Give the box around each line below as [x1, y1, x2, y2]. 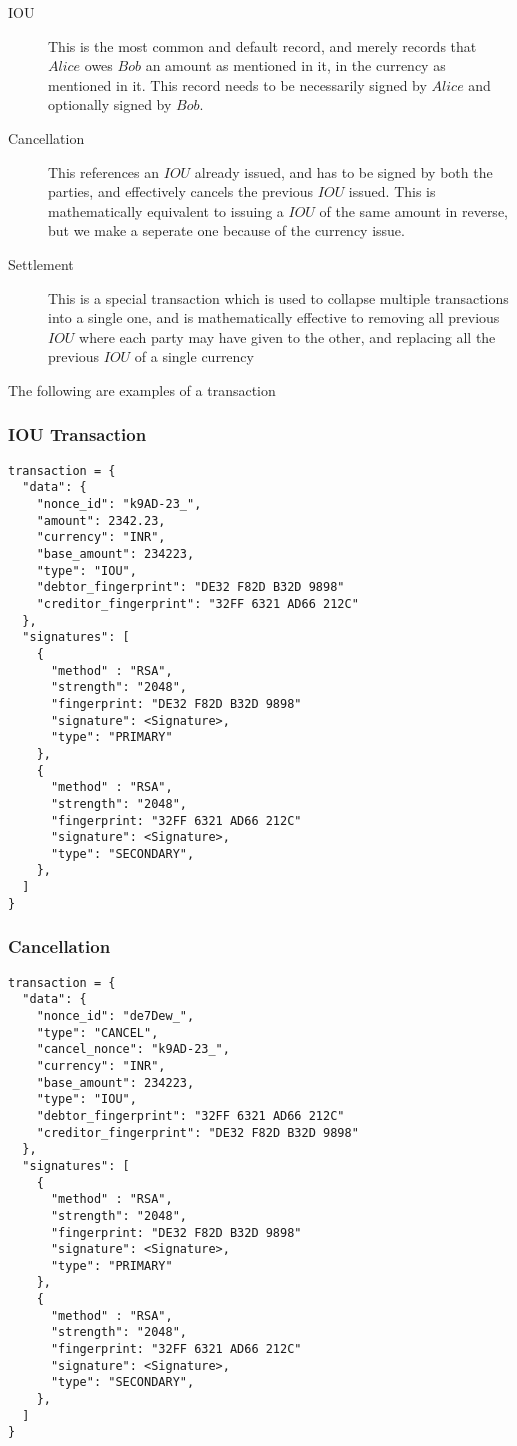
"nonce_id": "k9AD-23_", [36, 497, 202, 512]
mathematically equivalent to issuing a [48, 200, 284, 221]
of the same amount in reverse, [319, 200, 508, 221]
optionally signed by [48, 94, 172, 115]
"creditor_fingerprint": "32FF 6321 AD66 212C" [36, 596, 359, 611]
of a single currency [134, 346, 254, 367]
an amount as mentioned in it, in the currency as [145, 55, 446, 76]
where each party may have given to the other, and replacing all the [79, 326, 496, 347]
